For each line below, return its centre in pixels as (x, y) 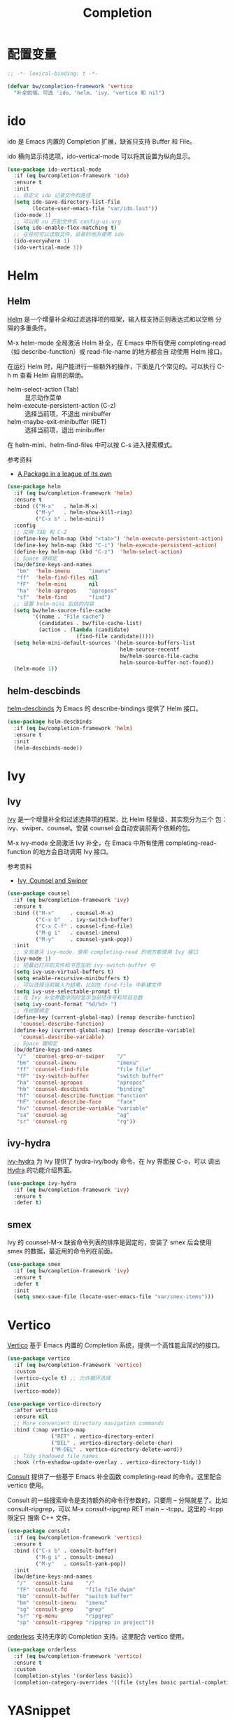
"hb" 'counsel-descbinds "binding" (81, 1089)
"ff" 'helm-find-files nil (57, 578)
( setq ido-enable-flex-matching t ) (65, 228)
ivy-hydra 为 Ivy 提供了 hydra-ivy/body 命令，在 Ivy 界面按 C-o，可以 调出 (114, 1161)
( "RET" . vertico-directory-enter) (103, 1436)
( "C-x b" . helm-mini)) (70, 519)
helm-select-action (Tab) (43, 389)
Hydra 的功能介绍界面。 (41, 1170)
